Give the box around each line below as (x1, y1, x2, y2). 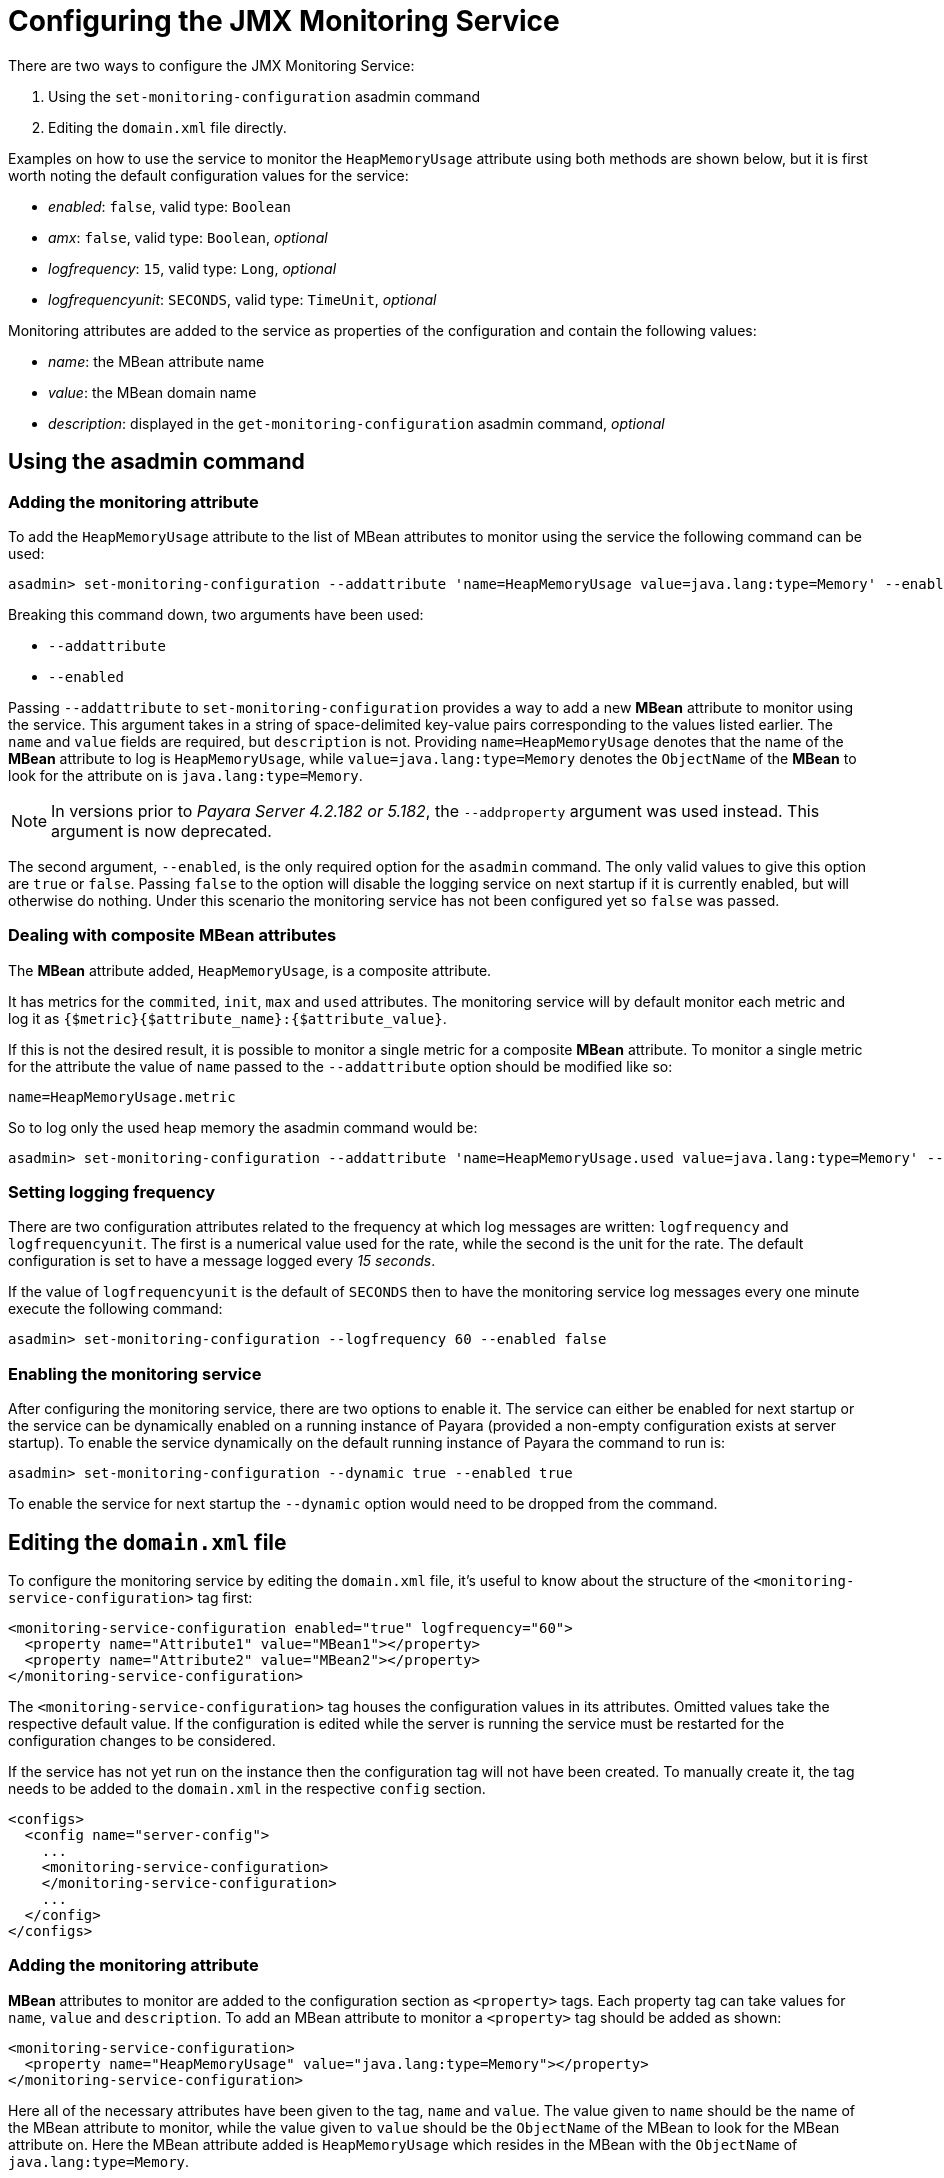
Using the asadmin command (8, 449, 305, 475)
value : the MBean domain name (48, 383, 257, 401)
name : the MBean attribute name (48, 352, 265, 370)
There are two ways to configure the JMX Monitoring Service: (8, 56, 415, 74)
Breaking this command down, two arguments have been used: (8, 605, 424, 623)
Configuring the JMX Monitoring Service (8, 4, 560, 38)
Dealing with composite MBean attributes (8, 925, 337, 946)
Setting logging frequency (8, 1182, 216, 1203)
